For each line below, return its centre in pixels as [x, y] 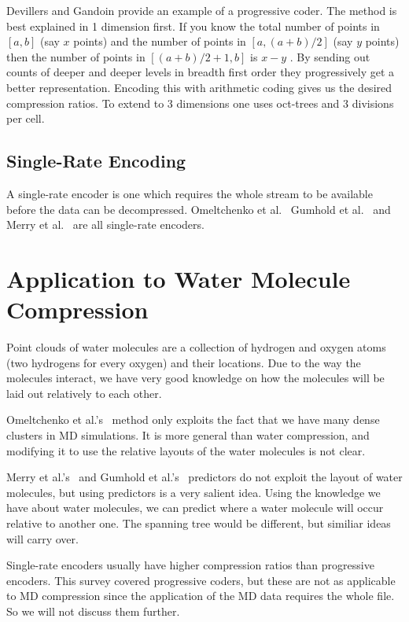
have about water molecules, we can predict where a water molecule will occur [195, 508]
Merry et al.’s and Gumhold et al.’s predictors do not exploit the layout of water [204, 477]
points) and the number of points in [160, 41]
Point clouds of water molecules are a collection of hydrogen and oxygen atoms [196, 347]
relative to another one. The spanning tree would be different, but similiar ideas [199, 523]
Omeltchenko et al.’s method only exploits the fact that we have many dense [193, 420]
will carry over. [42, 538]
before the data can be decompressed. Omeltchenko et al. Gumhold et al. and [199, 209]
